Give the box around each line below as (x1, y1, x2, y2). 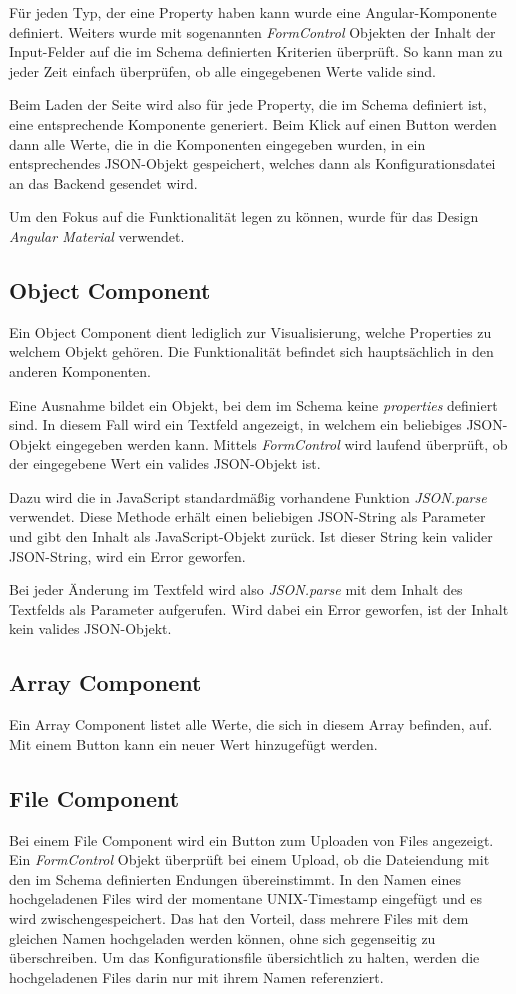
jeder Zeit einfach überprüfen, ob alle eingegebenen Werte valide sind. (9, 60, 436, 81)
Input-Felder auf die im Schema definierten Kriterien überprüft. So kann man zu (9, 41, 503, 62)
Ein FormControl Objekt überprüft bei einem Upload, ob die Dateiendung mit (9, 849, 490, 870)
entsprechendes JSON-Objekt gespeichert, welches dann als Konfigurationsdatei (9, 153, 496, 174)
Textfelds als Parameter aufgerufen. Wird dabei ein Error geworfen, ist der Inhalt (9, 598, 509, 619)
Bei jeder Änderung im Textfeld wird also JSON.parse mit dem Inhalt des (9, 579, 463, 600)
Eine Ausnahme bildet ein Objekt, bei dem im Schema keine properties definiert (9, 394, 498, 415)
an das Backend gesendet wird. (9, 172, 198, 193)
